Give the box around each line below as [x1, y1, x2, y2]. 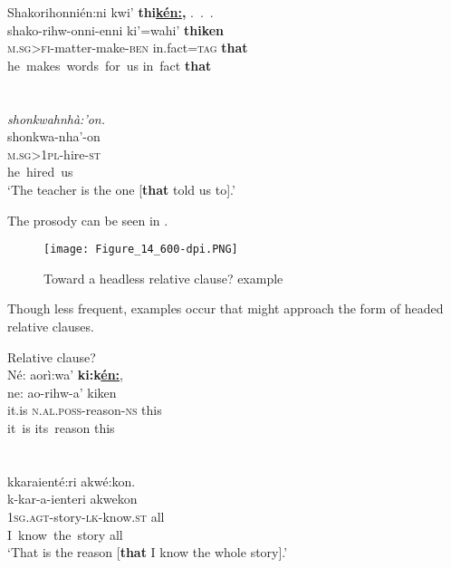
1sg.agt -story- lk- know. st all [7, 506, 165, 525]
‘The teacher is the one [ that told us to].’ [7, 179, 235, 198]
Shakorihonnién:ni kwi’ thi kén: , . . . [7, 3, 214, 21]
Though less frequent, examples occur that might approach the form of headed [7, 299, 444, 318]
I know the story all [7, 525, 123, 544]
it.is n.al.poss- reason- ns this [7, 400, 162, 419]
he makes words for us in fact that [7, 55, 212, 74]
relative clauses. [7, 316, 94, 335]
